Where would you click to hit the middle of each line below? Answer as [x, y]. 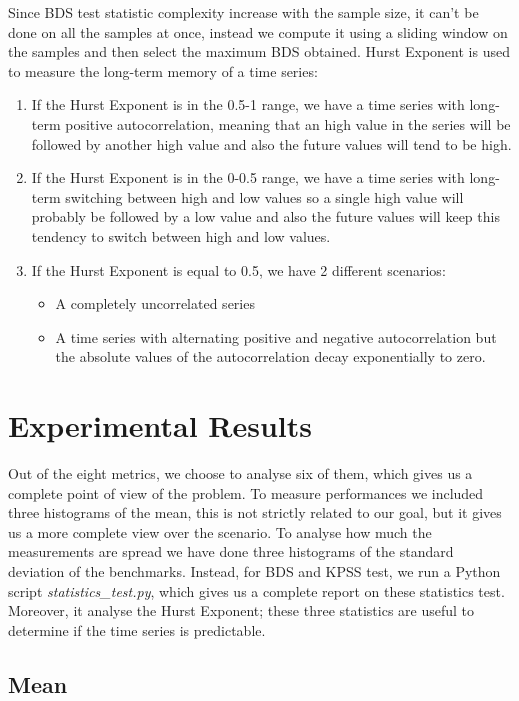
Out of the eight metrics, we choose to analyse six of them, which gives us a [240, 473]
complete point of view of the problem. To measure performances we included [246, 492]
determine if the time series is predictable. [137, 629]
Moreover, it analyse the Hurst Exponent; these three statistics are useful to [241, 610]
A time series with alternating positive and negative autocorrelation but [276, 336]
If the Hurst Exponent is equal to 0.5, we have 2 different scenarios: [238, 269]
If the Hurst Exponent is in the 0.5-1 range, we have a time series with [248, 104]
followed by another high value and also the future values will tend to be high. [271, 143]
